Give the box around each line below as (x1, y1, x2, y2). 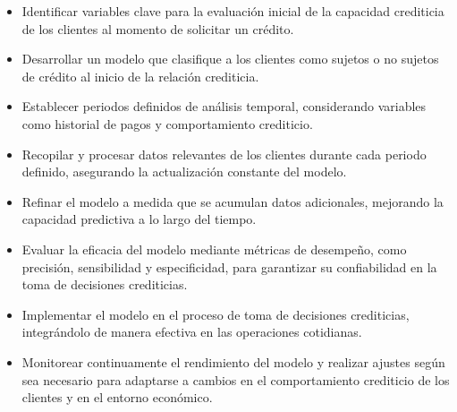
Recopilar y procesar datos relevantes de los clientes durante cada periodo (21, 144, 427, 163)
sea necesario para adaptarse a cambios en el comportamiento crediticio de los (21, 370, 450, 389)
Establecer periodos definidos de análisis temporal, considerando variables (21, 97, 427, 116)
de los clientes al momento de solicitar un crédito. (21, 19, 294, 38)
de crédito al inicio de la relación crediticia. (21, 66, 259, 85)
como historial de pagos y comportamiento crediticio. (21, 114, 313, 133)
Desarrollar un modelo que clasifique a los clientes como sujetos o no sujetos (21, 49, 439, 68)
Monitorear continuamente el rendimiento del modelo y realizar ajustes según (21, 352, 445, 371)
